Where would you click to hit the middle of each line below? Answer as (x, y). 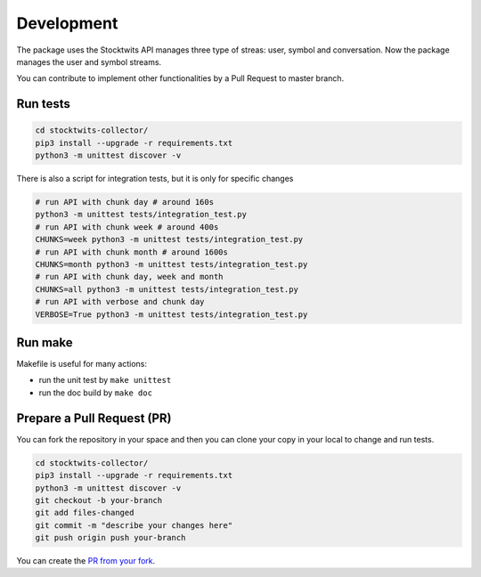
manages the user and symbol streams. (89, 61)
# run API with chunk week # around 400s (127, 227)
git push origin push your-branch (110, 538)
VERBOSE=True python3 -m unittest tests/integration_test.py (171, 314)
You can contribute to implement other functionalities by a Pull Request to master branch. (180, 78)
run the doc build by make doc (96, 393)
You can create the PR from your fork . (86, 561)
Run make (45, 342)
